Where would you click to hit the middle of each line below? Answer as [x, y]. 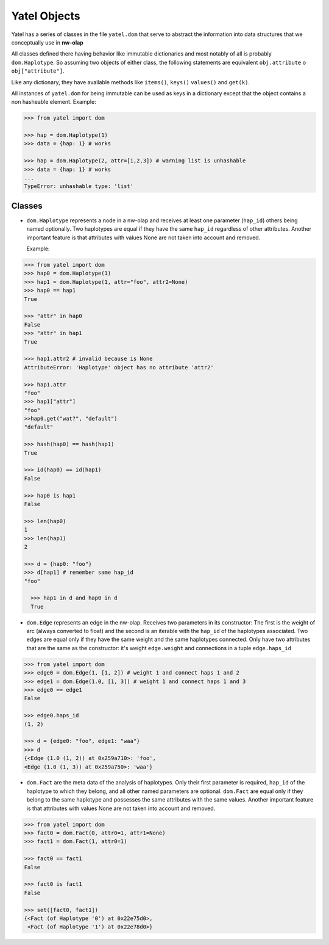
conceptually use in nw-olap [47, 42]
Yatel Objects [46, 16]
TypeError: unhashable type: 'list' [79, 186]
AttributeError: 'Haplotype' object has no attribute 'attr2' [119, 367]
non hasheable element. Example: [54, 102]
